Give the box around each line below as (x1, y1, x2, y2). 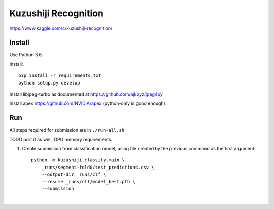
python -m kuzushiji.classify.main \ (31, 157, 125, 163)
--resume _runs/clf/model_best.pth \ (41, 179, 135, 184)
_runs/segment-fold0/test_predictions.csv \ (41, 164, 154, 170)
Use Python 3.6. (9, 52, 43, 58)
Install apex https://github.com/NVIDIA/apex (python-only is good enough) (9, 100, 166, 106)
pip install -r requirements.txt (18, 73, 101, 78)
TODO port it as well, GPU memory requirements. (9, 136, 113, 142)
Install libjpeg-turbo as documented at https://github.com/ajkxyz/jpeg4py (9, 91, 163, 97)
